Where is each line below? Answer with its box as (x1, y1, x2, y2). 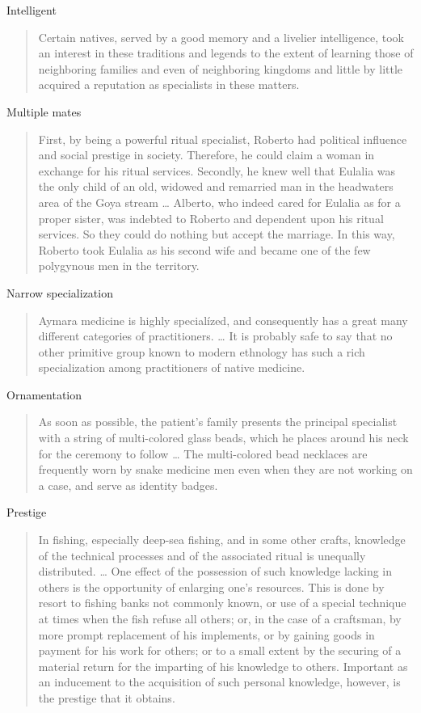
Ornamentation (6, 386, 82, 403)
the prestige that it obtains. (38, 689, 175, 706)
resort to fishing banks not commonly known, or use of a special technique (38, 594, 406, 611)
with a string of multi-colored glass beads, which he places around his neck (38, 429, 409, 446)
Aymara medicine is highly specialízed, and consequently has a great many (38, 311, 408, 328)
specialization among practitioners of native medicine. (38, 359, 305, 376)
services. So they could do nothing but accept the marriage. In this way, (38, 226, 395, 243)
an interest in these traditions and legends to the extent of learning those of (38, 44, 414, 61)
